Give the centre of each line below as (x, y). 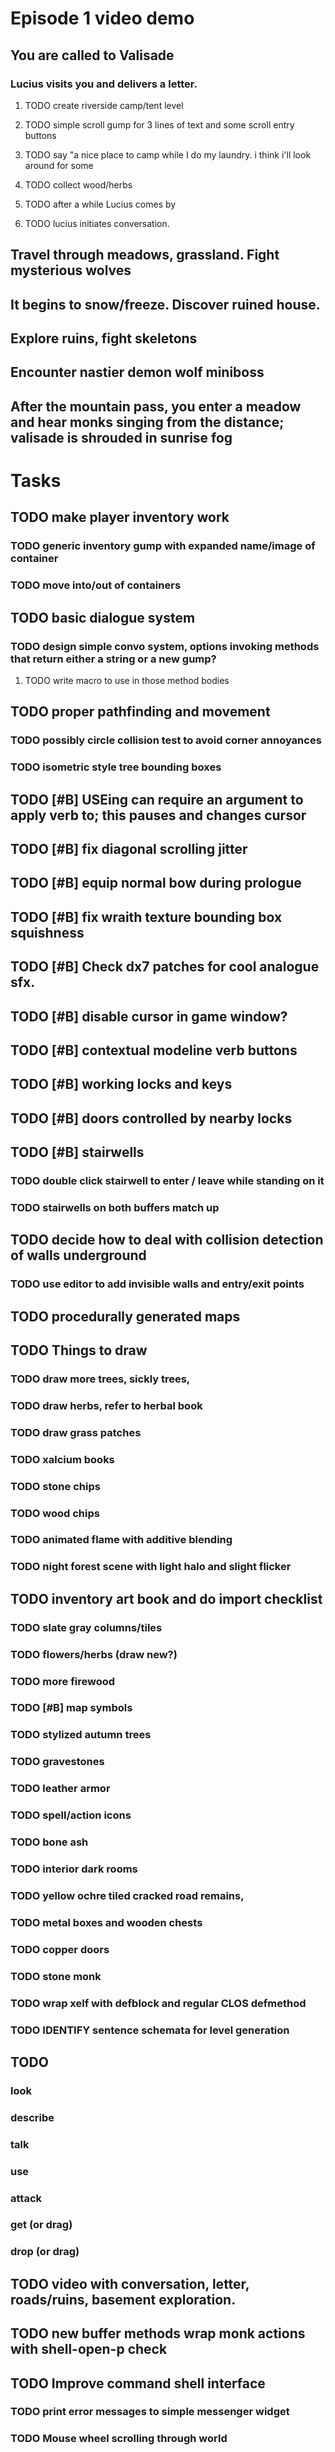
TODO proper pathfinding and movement (140, 712)
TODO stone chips (55, 1486)
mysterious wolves (71, 270)
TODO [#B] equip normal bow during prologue (156, 883)
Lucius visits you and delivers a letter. (104, 84)
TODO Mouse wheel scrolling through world (119, 2439)
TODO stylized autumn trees (81, 1735)
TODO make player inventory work (120, 517)
